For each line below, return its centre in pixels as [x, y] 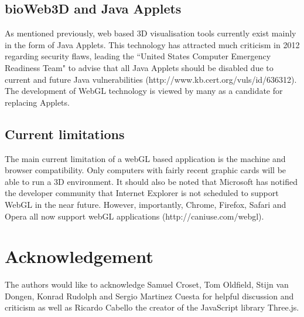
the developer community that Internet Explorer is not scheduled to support [142, 193]
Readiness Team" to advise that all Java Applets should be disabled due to [139, 67]
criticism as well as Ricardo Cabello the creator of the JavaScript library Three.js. [152, 307]
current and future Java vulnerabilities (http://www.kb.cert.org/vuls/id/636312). [151, 79]
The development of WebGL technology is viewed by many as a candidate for [144, 91]
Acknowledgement [79, 256]
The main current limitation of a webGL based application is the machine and [145, 158]
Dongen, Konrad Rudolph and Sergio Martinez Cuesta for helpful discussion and [149, 296]
